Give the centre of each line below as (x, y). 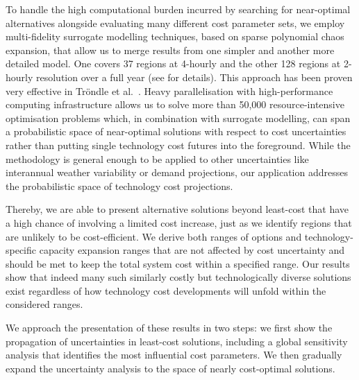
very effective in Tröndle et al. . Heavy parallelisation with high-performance (169, 90)
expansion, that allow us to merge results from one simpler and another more (170, 50)
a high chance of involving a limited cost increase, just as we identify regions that (179, 222)
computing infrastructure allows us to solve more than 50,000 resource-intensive (175, 104)
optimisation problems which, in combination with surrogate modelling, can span (178, 118)
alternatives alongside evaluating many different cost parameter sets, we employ (175, 23)
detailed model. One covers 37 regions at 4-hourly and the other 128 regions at (173, 63)
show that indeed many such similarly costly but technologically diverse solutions (178, 277)
